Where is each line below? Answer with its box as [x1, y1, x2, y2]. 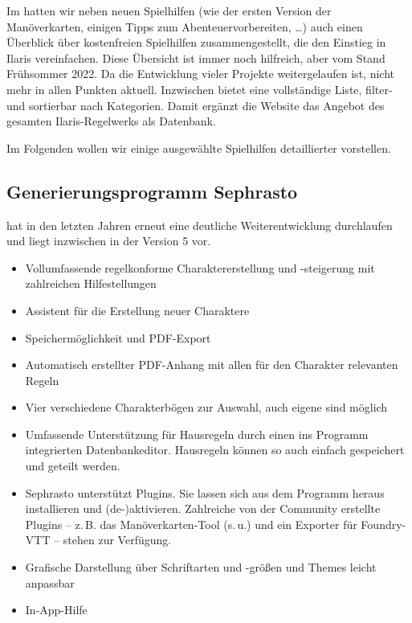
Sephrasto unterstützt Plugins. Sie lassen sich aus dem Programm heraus [25, 484, 385, 501]
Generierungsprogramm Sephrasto [6, 178, 298, 203]
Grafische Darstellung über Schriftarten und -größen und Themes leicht [25, 559, 377, 576]
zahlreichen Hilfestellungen [25, 275, 157, 292]
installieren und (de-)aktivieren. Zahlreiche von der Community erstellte [25, 500, 381, 517]
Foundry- [361, 515, 406, 532]
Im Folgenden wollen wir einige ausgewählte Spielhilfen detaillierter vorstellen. [6, 139, 391, 156]
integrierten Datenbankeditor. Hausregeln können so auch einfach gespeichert [25, 441, 405, 458]
